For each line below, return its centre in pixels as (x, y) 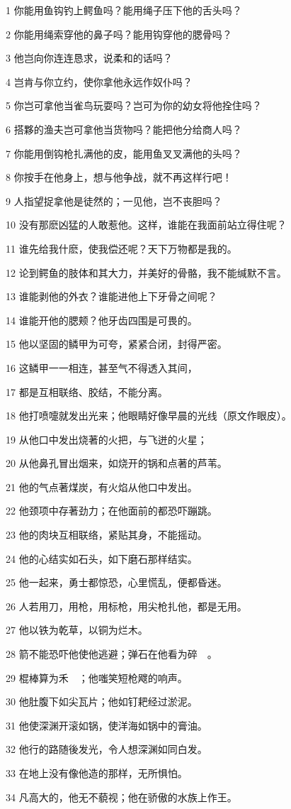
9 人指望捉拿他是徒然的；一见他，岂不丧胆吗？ (114, 200)
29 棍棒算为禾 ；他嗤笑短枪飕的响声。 (97, 677)
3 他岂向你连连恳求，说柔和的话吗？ (89, 58)
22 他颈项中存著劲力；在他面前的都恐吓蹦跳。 (112, 511)
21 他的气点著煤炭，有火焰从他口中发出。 (102, 486)
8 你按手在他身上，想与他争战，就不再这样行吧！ (119, 177)
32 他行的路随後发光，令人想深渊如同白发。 (107, 749)
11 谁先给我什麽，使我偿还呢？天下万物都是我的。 (121, 248)
